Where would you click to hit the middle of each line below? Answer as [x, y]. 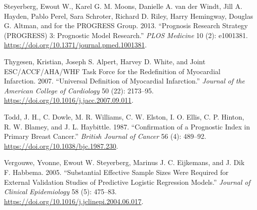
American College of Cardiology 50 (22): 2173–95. [79, 90]
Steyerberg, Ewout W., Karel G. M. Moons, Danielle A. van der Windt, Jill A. [123, 6]
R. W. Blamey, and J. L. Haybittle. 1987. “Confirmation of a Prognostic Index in [127, 126]
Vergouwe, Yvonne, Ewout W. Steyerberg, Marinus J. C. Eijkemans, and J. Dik [124, 162]
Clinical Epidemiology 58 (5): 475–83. [60, 191]
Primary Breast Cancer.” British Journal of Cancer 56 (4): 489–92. [105, 136]
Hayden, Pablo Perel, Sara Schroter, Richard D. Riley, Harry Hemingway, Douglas [128, 16]
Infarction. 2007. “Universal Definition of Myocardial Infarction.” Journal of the [125, 81]
